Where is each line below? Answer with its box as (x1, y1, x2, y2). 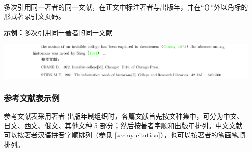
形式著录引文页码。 (4, 11, 65, 21)
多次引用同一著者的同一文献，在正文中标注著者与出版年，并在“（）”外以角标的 (4, 1, 248, 12)
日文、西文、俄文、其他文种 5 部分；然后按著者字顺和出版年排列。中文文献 (4, 120, 243, 130)
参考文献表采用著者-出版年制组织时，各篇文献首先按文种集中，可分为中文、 (4, 111, 244, 121)
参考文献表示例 (4, 91, 60, 104)
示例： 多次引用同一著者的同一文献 (4, 27, 112, 37)
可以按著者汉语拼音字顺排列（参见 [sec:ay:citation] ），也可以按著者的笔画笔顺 (4, 130, 245, 140)
